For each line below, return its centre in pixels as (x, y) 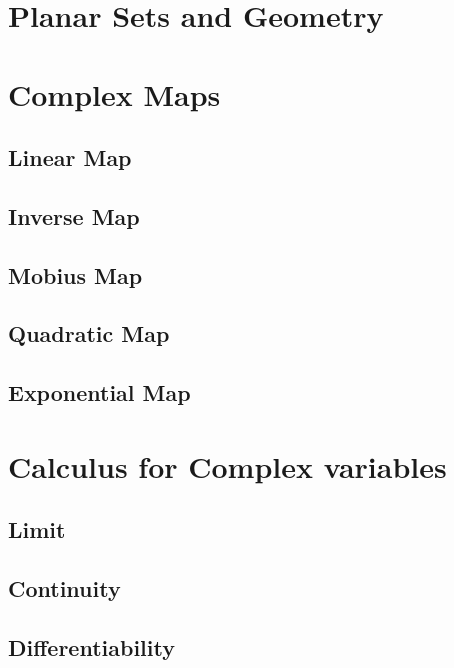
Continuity (64, 588)
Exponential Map (99, 392)
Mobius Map (75, 274)
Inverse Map (74, 215)
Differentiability (91, 646)
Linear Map (70, 157)
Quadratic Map (89, 333)
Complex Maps (114, 93)
